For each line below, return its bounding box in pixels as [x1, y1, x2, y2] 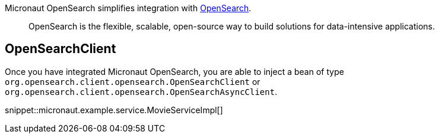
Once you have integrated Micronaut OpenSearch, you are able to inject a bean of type [5, 66, 344, 77]
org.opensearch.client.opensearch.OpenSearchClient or [5, 76, 260, 87]
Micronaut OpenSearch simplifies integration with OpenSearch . [5, 3, 252, 13]
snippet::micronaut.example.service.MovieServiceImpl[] [5, 104, 223, 115]
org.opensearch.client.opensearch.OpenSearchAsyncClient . [5, 86, 278, 97]
